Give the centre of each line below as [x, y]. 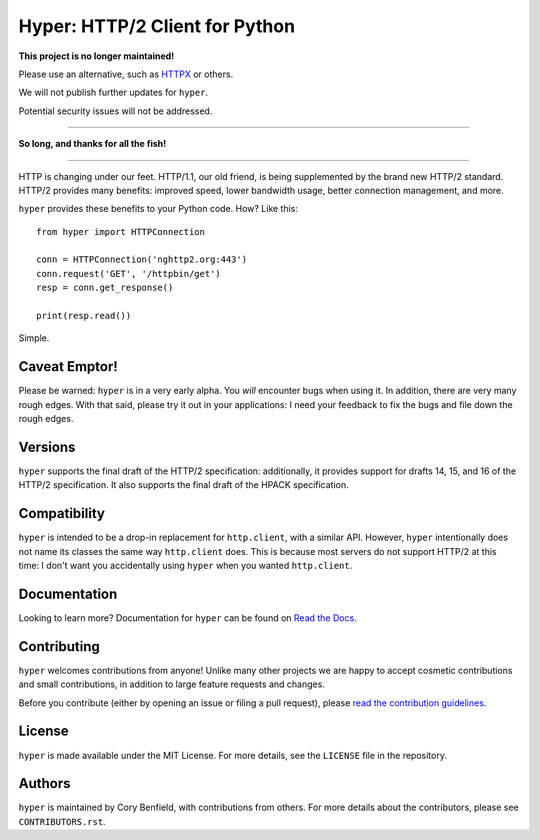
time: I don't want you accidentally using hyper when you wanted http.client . [185, 566]
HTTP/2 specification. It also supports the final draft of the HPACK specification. [183, 485]
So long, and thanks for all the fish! [92, 144]
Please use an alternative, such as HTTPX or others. [126, 74]
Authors [44, 783]
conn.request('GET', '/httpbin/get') [129, 273]
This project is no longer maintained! [96, 56]
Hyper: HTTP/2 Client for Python [156, 26]
